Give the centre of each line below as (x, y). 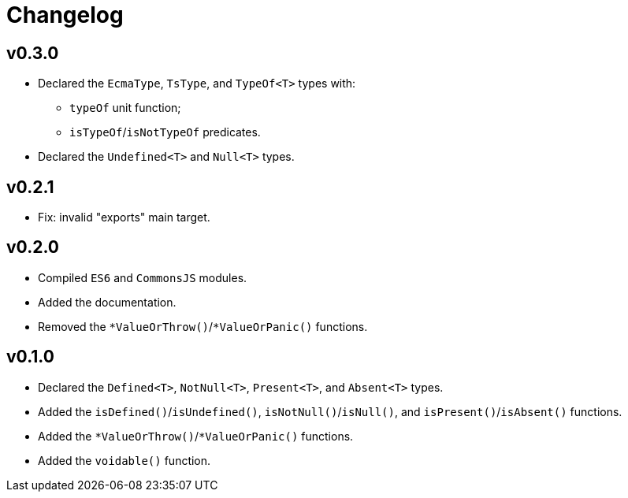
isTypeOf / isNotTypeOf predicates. (165, 132)
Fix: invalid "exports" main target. (124, 217)
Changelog (65, 15)
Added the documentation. (107, 302)
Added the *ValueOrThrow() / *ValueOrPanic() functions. (196, 436)
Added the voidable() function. (124, 460)
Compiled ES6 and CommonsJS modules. (143, 277)
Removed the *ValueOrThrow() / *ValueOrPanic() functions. (203, 326)
